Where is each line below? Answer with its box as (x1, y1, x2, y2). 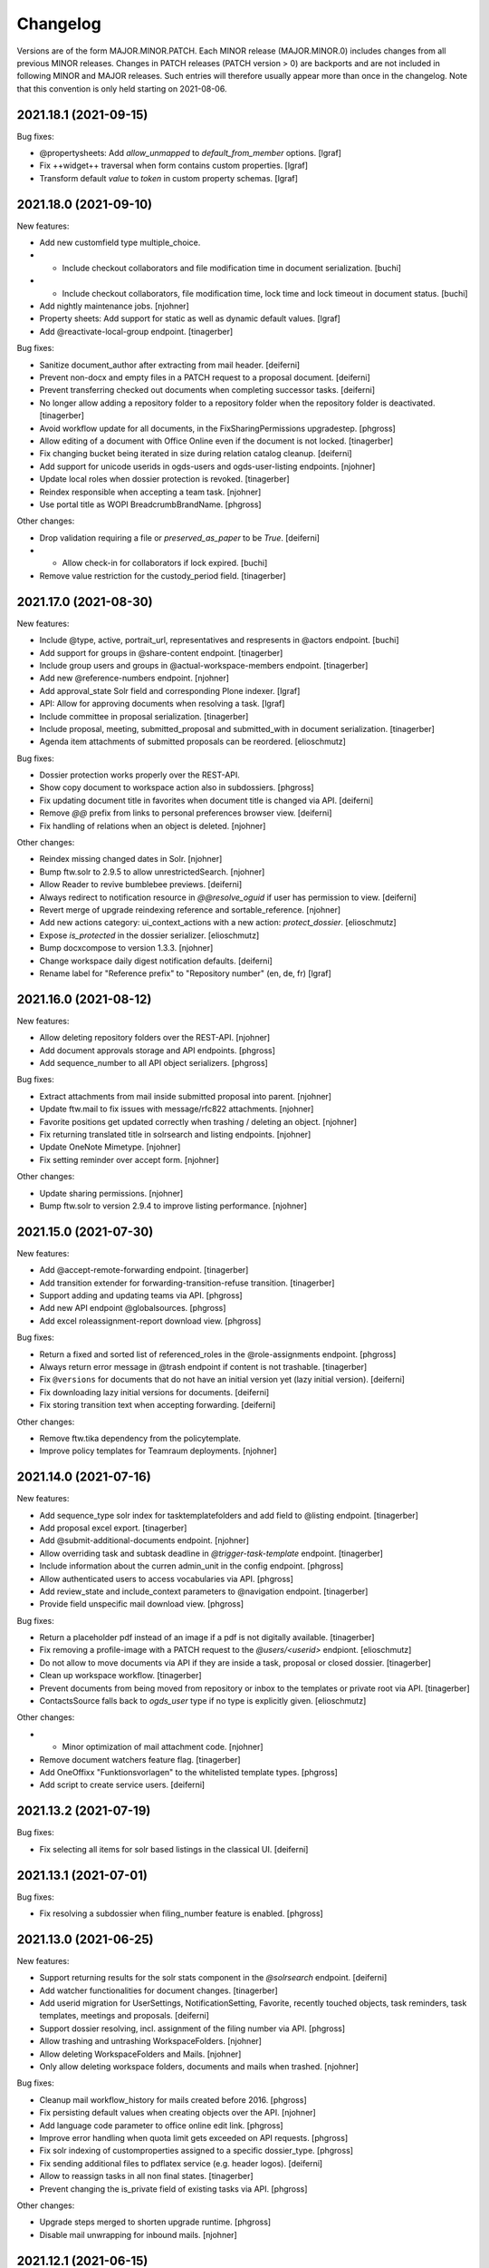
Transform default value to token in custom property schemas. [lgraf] (39, 172, 299, 183)
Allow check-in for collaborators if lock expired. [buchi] (62, 558, 268, 569)
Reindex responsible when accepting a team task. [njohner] (39, 486, 262, 497)
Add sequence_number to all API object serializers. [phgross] (39, 1058, 269, 1068)
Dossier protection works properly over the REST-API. (39, 769, 240, 780)
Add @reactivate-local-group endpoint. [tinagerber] (39, 326, 234, 337)
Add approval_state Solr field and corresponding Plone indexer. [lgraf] (39, 685, 301, 696)
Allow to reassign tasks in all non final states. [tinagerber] (39, 2171, 254, 2182)
